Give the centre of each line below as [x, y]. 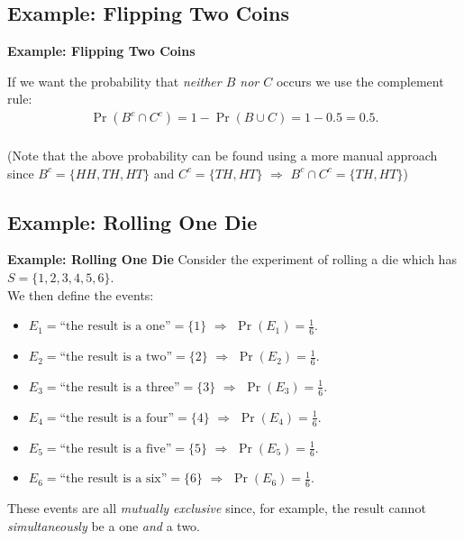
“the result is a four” [117, 418]
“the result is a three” [120, 387]
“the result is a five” [116, 449]
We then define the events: [81, 294]
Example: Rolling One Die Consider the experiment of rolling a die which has [232, 259]
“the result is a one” [115, 327]
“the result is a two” [116, 358]
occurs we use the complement [360, 81]
